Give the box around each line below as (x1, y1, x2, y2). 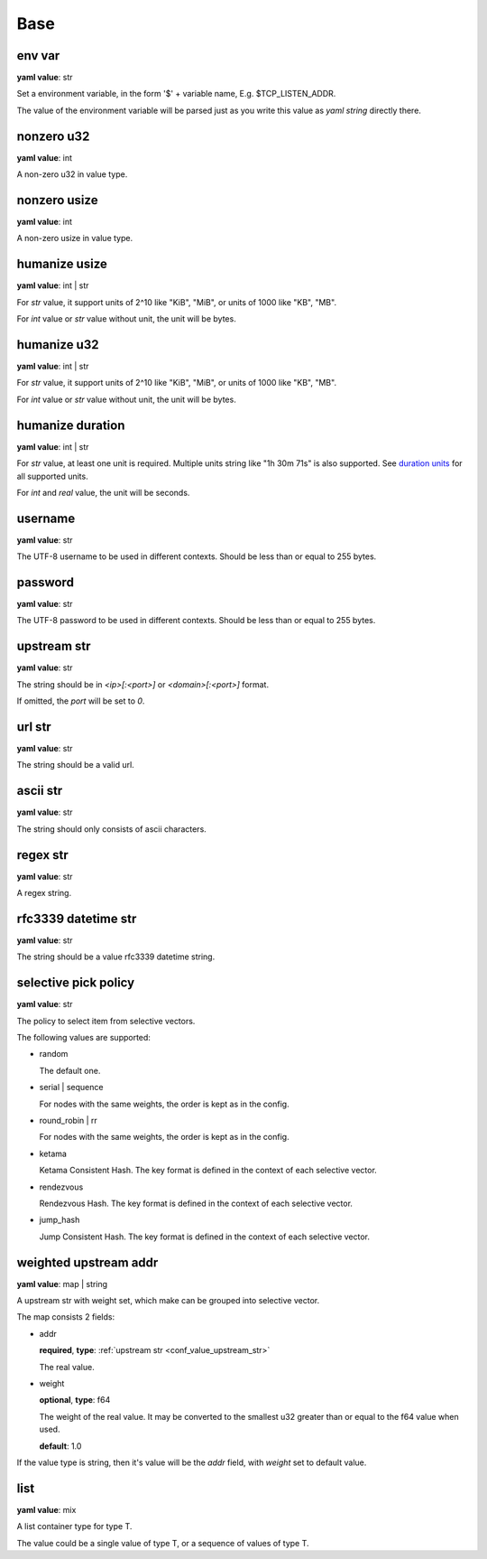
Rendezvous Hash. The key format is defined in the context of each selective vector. (39, 1198, 354, 1209)
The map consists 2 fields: (16, 1312, 115, 1322)
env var (16, 48, 60, 63)
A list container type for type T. (16, 1521, 133, 1532)
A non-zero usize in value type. (16, 233, 133, 244)
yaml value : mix (16, 1504, 77, 1515)
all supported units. (16, 471, 89, 481)
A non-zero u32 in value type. (16, 169, 128, 180)
